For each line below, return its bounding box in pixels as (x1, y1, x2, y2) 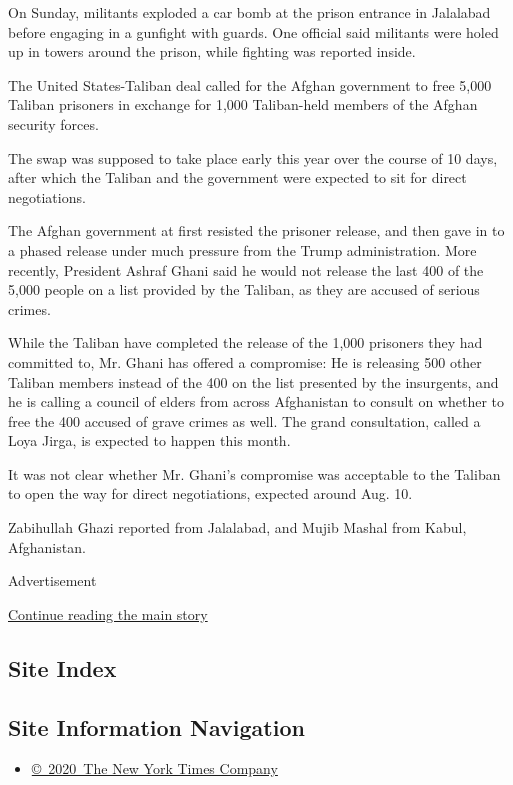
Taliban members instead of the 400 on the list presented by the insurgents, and (8, 371, 499, 392)
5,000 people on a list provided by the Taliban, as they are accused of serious (8, 279, 480, 300)
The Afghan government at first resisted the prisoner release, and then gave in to (8, 220, 505, 241)
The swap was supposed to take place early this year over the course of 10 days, (8, 147, 498, 168)
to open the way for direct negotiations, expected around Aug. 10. (8, 483, 413, 504)
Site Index (8, 652, 117, 683)
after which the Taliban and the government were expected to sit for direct (8, 167, 467, 188)
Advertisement (8, 570, 97, 591)
